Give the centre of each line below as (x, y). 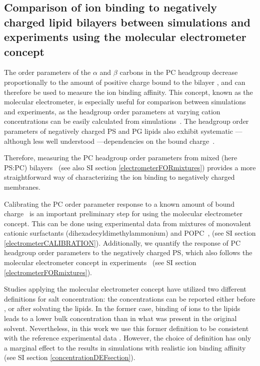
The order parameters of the (47, 72)
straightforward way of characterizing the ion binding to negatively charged (119, 177)
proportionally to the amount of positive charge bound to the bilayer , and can (125, 82)
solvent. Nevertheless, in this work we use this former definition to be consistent (126, 328)
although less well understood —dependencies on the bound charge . (109, 141)
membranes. (22, 186)
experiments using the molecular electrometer (125, 37)
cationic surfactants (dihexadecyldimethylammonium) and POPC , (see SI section (130, 233)
